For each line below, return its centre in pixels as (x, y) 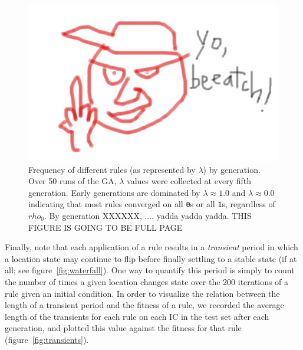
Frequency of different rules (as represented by (112, 169)
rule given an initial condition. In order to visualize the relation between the (142, 293)
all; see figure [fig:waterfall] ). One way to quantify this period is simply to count (150, 270)
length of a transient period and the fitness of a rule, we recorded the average (144, 305)
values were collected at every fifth (189, 181)
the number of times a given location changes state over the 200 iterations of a (147, 282)
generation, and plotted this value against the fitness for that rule (123, 328)
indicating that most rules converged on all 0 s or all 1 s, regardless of (152, 204)
